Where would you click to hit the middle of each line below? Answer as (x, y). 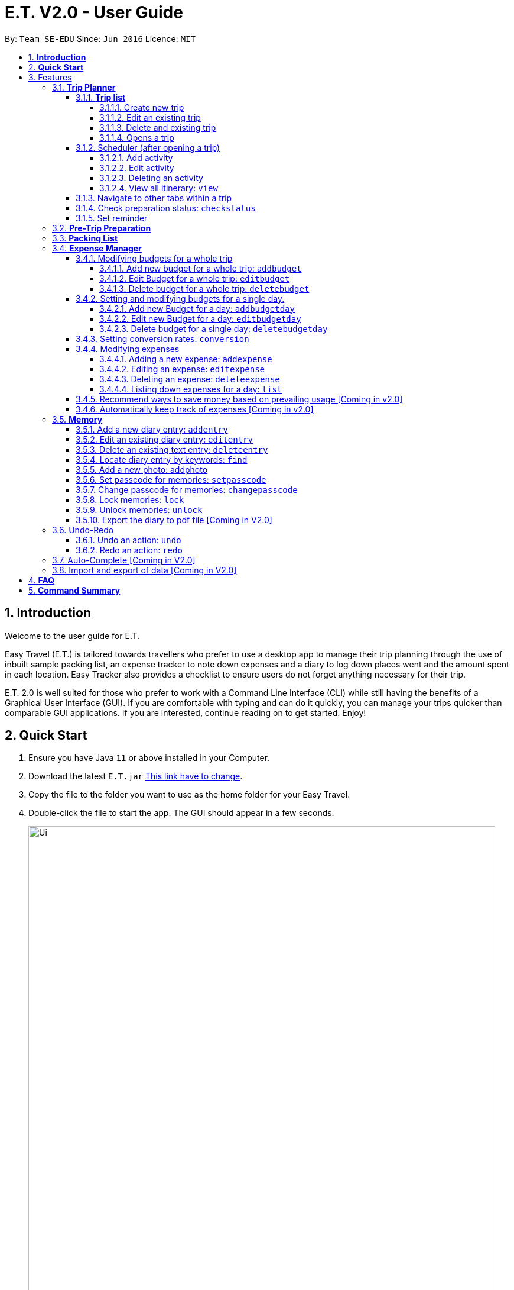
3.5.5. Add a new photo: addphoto (142, 469)
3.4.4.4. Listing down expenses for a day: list (191, 389)
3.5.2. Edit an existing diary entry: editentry (164, 439)
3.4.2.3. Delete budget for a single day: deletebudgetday (214, 328)
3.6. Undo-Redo (83, 530)
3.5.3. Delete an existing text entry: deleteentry (172, 449)
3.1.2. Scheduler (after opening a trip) (148, 147)
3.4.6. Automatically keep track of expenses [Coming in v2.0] (195, 409)
